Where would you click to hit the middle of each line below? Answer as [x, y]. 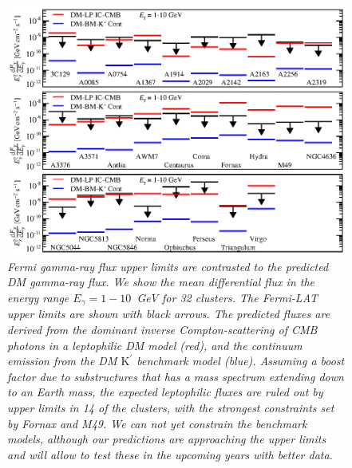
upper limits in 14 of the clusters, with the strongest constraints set [171, 407]
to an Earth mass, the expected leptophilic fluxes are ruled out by [165, 392]
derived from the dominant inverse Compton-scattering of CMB [162, 329]
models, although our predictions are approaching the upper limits [167, 439]
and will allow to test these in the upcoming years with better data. [170, 454]
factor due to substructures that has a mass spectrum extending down [176, 376]
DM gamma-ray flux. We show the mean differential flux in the [161, 282]
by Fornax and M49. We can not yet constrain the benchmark [157, 423]
